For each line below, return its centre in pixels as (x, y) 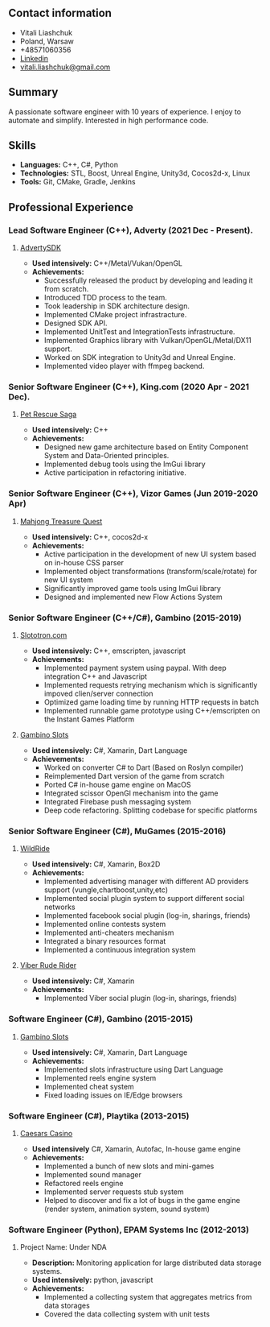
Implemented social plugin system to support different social (144, 899)
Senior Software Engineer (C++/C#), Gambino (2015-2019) (125, 618)
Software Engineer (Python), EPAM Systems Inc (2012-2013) (129, 1230)
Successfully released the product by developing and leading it (148, 280)
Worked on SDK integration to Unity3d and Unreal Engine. (139, 358)
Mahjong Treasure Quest (61, 521)
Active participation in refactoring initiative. (115, 473)
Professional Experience (71, 207)
